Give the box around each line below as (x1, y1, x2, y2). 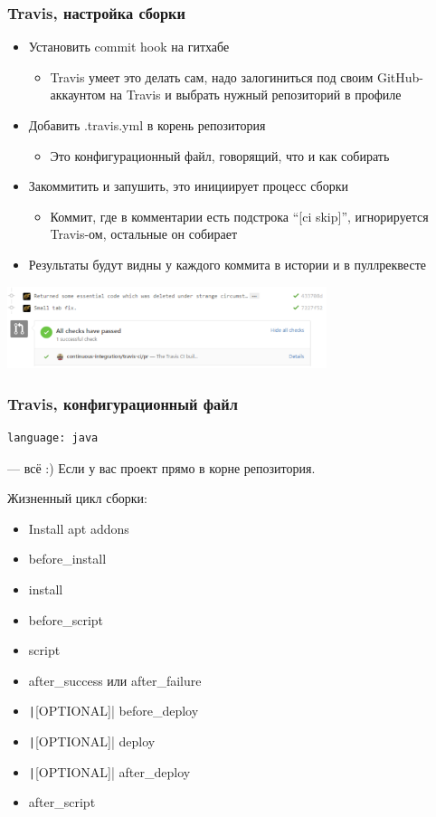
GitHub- (376, 67, 423, 86)
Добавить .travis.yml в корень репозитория (28, 116, 266, 134)
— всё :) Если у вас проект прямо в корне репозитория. (7, 458, 316, 477)
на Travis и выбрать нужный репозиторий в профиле (109, 85, 402, 104)
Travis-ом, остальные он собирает (50, 224, 238, 243)
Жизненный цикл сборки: (7, 489, 147, 508)
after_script (28, 793, 96, 812)
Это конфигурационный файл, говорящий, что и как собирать (50, 146, 390, 165)
